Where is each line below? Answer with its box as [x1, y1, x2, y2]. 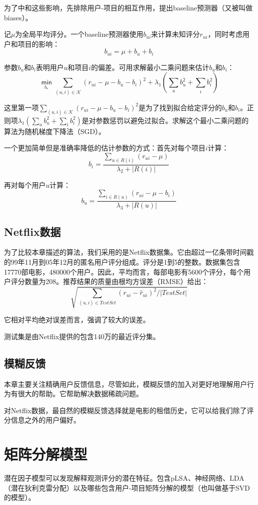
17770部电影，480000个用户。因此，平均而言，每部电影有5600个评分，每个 [4, 266, 244, 277]
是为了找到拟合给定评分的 [138, 102, 222, 112]
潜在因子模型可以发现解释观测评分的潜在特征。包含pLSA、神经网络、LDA [4, 473, 245, 483]
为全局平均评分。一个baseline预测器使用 [15, 29, 143, 39]
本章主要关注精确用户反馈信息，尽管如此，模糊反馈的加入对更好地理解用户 [4, 378, 247, 389]
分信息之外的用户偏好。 [4, 415, 80, 425]
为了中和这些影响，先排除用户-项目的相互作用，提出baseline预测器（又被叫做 [4, 2, 253, 12]
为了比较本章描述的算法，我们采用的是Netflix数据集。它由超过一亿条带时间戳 [4, 247, 254, 257]
